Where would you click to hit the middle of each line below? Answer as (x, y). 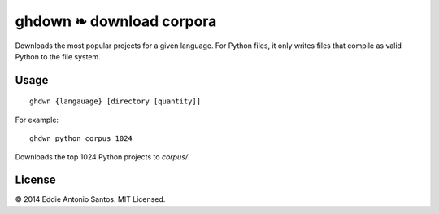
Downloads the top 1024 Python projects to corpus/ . (102, 157)
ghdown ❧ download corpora (116, 21)
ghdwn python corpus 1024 (81, 139)
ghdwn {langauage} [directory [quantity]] (115, 101)
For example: (37, 120)
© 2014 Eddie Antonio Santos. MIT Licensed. (90, 199)
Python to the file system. (58, 56)
